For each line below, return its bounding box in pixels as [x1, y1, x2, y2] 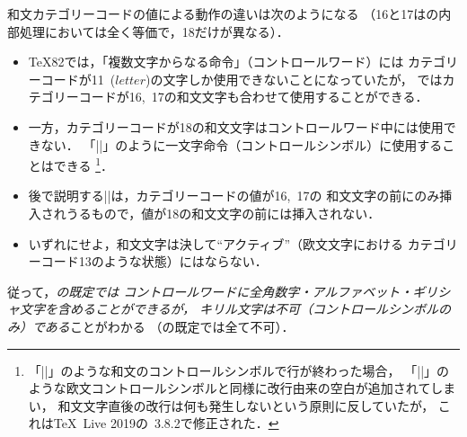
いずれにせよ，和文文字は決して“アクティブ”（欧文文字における [28, 234, 404, 253]
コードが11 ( [40, 69, 116, 88]
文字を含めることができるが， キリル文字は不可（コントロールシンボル [19, 299, 438, 318]
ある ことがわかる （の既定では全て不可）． [44, 317, 295, 335]
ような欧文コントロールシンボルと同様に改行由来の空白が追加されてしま [28, 379, 456, 397]
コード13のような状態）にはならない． [40, 252, 268, 271]
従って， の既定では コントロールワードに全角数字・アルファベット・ [7, 281, 413, 300]
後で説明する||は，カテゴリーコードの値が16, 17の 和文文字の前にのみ [28, 186, 440, 205]
